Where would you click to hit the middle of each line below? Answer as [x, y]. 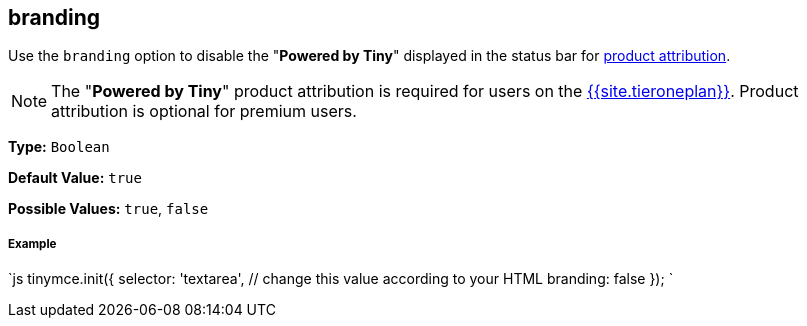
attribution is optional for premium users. [204, 111]
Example [32, 243]
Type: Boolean [59, 147]
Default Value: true [75, 178]
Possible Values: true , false [108, 209]
